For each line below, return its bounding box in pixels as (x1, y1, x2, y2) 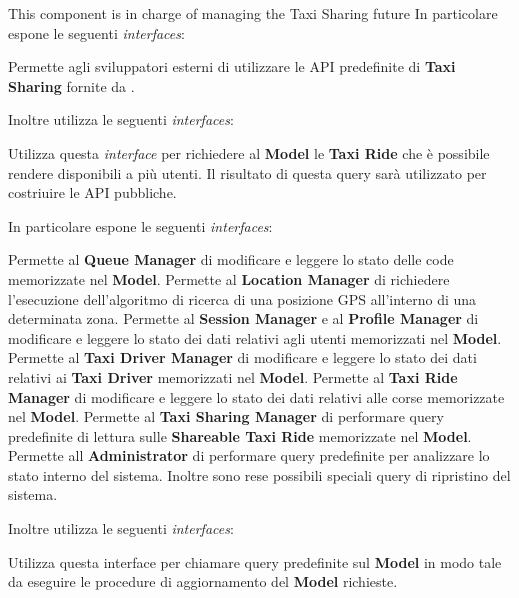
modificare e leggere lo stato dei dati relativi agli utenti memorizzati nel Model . (8, 327, 502, 348)
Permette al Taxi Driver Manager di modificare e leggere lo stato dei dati (8, 347, 477, 368)
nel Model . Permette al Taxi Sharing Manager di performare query (8, 406, 444, 427)
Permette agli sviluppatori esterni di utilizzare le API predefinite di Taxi (8, 56, 456, 77)
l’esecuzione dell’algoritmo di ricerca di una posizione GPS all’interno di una (8, 288, 477, 309)
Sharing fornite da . (8, 75, 135, 96)
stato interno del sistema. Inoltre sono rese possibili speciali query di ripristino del (8, 464, 511, 485)
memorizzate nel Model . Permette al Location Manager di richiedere (8, 268, 450, 289)
